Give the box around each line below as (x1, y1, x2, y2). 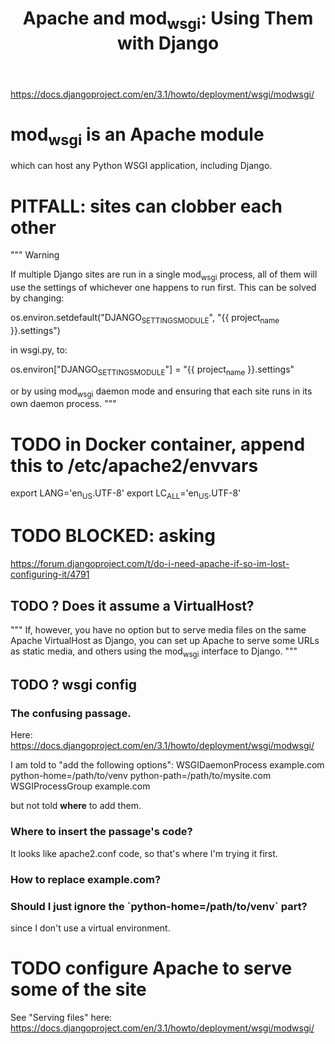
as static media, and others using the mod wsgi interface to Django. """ (10, 645, 298, 659)
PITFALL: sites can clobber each (10, 195, 283, 217)
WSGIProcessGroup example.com (10, 780, 151, 792)
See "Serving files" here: (10, 1011, 113, 1023)
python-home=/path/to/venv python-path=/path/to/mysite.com (10, 770, 272, 782)
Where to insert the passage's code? (10, 825, 193, 839)
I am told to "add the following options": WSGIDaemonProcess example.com (10, 759, 325, 771)
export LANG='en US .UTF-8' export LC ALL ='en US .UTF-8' (10, 487, 242, 502)
